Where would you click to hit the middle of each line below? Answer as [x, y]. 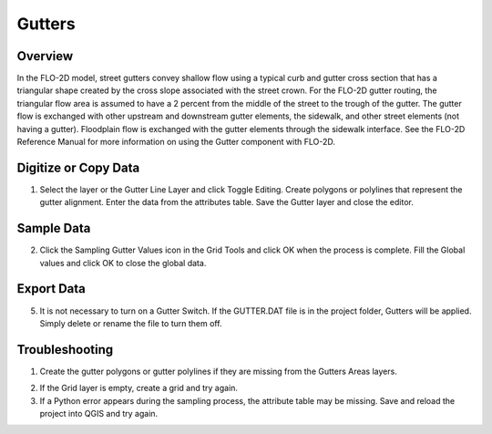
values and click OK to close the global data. [123, 263]
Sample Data [54, 228]
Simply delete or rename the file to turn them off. [131, 323]
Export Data [51, 289]
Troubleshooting [65, 350]
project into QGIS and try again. [99, 413]
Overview [45, 56]
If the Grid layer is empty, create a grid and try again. [139, 388]
